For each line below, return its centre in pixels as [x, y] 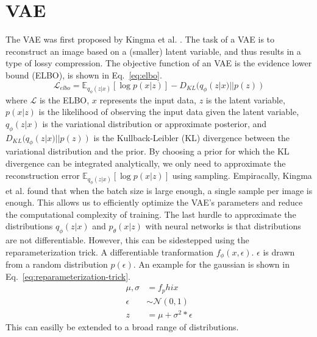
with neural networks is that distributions [223, 226]
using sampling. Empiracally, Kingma [242, 175]
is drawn [279, 252]
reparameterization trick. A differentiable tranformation [109, 252]
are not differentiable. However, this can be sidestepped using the [127, 240]
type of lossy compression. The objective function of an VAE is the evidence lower [159, 63]
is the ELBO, [64, 99]
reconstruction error [43, 175]
